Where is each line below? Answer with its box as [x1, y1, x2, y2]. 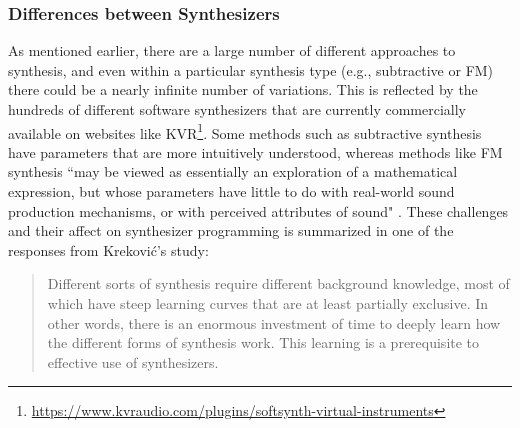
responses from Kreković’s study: [8, 239, 209, 260]
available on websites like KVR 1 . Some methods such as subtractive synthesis [8, 119, 482, 143]
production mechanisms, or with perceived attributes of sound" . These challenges [8, 200, 509, 221]
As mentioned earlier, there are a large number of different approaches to [8, 40, 456, 61]
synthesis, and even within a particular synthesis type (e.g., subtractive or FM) [8, 59, 494, 80]
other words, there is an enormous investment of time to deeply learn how [47, 312, 501, 333]
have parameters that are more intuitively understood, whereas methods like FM [8, 141, 503, 162]
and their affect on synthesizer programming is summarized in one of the [8, 220, 454, 241]
